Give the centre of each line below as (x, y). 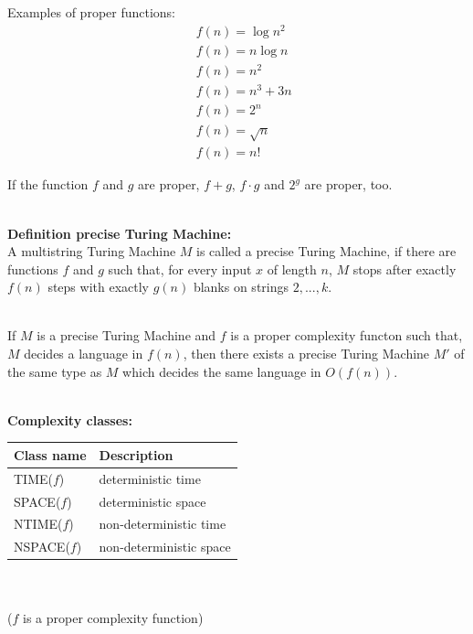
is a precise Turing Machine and (126, 335)
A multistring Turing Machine (92, 251)
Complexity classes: (70, 419)
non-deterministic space (165, 547)
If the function (48, 184)
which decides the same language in (222, 371)
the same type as (55, 371)
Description (136, 454)
